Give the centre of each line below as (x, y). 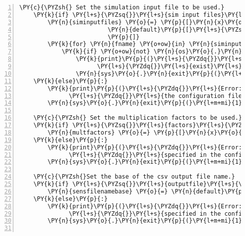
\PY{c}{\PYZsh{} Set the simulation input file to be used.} (122, 7)
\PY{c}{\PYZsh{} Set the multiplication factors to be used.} (138, 118)
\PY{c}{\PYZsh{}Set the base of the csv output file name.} (134, 177)
